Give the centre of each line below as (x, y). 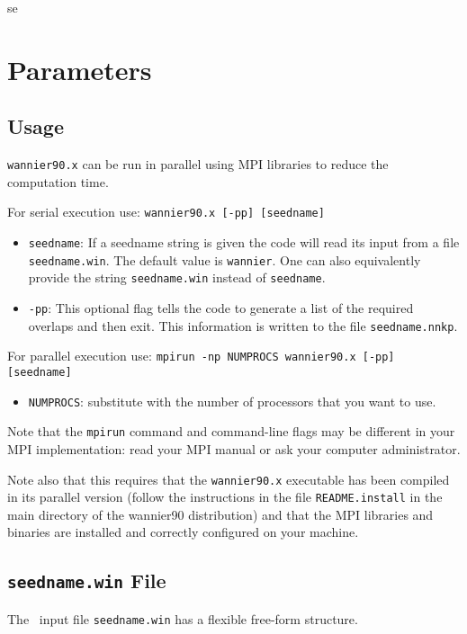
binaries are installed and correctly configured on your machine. (183, 532)
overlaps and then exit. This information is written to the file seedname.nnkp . (243, 325)
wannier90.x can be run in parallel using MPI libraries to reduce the (198, 164)
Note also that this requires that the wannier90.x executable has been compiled (229, 479)
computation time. (58, 181)
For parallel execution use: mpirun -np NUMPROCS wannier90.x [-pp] (201, 356)
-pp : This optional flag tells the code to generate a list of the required (221, 308)
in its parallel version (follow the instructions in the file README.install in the (225, 497)
